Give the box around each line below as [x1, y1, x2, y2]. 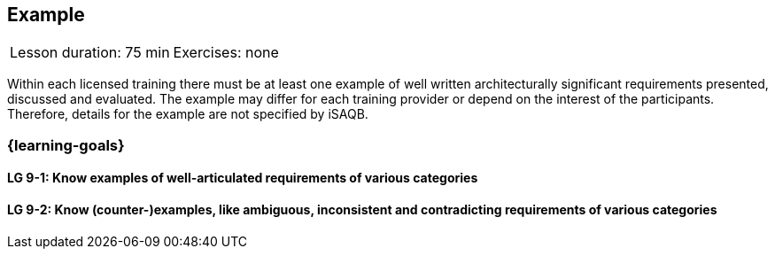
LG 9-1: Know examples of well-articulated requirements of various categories [7, 170, 478, 186]
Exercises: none [173, 43, 279, 62]
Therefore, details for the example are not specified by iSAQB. [7, 106, 368, 122]
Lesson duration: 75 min [10, 43, 170, 62]
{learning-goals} [7, 136, 125, 154]
